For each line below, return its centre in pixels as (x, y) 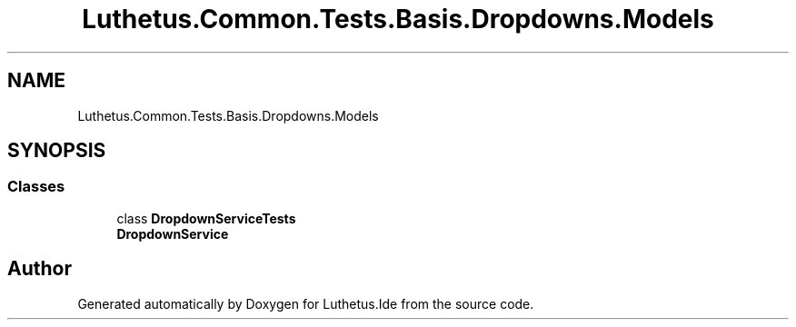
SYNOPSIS (57, 151)
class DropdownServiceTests (206, 218)
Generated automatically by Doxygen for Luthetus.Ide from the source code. (306, 303)
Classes (36, 187)
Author (40, 269)
